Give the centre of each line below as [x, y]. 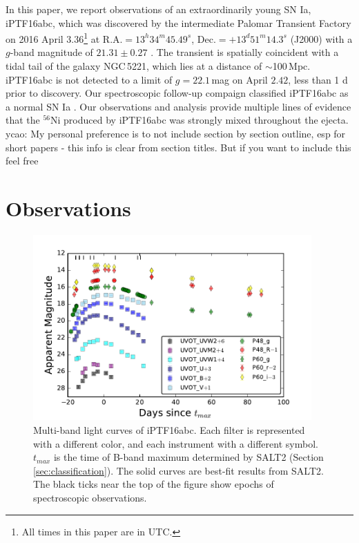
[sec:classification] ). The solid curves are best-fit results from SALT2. [178, 470]
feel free [22, 161]
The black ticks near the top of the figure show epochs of [154, 484]
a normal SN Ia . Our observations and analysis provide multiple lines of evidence [178, 106]
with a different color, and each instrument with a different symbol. [176, 443]
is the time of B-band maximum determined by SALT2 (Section [188, 457]
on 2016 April [35, 38]
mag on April [240, 79]
